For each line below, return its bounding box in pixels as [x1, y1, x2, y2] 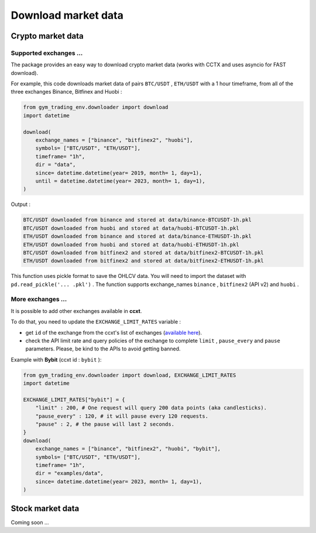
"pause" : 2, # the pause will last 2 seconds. [35, 421, 175, 428]
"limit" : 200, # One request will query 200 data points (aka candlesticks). [35, 404, 267, 411]
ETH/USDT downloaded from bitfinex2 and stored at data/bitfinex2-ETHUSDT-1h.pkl [23, 257, 265, 264]
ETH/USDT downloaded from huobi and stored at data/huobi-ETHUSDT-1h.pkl [23, 241, 239, 248]
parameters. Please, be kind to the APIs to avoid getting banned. [25, 345, 181, 352]
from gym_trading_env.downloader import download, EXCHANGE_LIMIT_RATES [23, 372, 236, 379]
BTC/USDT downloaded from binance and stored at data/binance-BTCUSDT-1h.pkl [23, 216, 252, 223]
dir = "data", [35, 161, 76, 168]
